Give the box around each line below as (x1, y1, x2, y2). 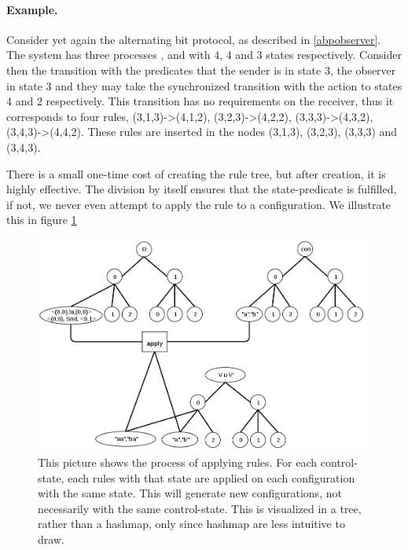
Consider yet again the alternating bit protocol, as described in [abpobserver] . (6, 31, 381, 47)
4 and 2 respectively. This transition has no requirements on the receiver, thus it (6, 93, 394, 109)
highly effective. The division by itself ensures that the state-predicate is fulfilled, (6, 181, 397, 197)
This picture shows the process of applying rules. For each (38, 453, 318, 470)
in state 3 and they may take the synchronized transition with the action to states (6, 77, 402, 93)
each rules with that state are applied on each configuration (68, 469, 355, 486)
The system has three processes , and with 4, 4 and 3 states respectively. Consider (6, 46, 402, 63)
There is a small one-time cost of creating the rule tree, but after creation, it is (6, 165, 386, 181)
